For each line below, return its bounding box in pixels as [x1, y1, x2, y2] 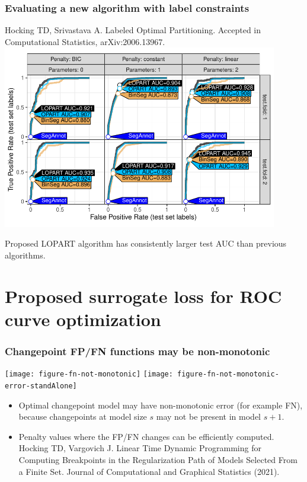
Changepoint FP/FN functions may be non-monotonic [5, 344, 270, 359]
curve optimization [5, 307, 161, 331]
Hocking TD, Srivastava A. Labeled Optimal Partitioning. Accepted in [5, 24, 261, 36]
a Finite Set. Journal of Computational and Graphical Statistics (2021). [18, 465, 280, 477]
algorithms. [5, 248, 46, 261]
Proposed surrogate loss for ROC [5, 283, 282, 308]
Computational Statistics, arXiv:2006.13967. [5, 35, 165, 47]
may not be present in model [156, 410, 261, 423]
